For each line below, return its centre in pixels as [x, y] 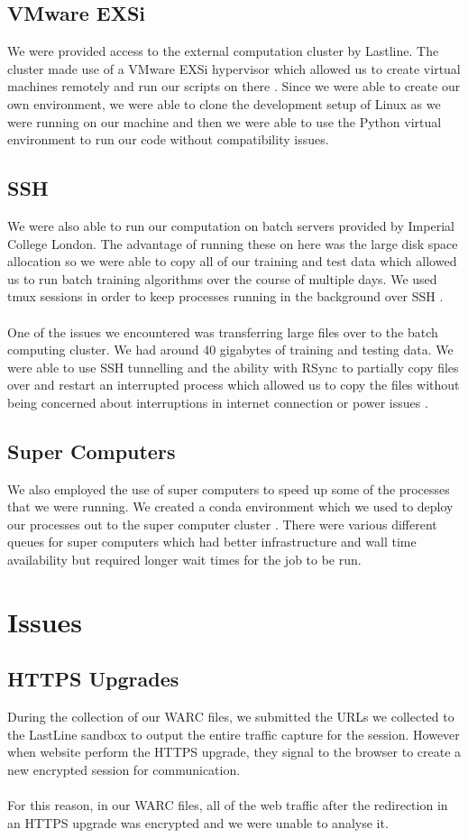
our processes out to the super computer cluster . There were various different [222, 524]
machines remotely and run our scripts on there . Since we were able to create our [234, 86]
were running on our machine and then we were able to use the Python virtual [225, 121]
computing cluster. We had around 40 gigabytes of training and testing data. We [230, 350]
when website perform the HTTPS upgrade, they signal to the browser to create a [234, 752]
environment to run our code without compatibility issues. [168, 139]
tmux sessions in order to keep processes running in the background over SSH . [225, 296]
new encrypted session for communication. [124, 770]
